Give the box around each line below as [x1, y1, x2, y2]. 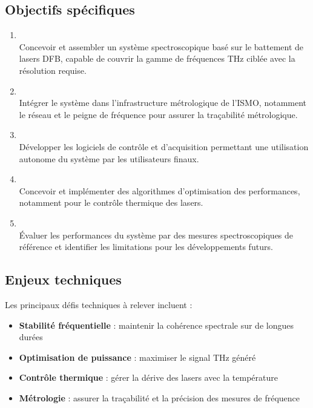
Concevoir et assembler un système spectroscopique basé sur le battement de [19, 40, 304, 53]
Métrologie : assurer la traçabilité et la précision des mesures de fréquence [19, 391, 300, 404]
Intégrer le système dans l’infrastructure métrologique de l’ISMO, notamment [19, 96, 307, 109]
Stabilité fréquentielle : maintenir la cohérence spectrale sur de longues [19, 318, 294, 331]
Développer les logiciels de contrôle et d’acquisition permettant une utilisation [19, 140, 309, 153]
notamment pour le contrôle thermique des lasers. [19, 196, 203, 209]
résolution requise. [19, 64, 87, 76]
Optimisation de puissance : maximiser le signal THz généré [19, 350, 256, 363]
